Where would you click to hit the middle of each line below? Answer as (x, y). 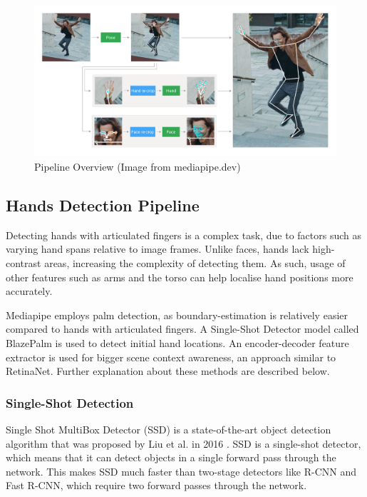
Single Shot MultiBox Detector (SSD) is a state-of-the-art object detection (169, 429)
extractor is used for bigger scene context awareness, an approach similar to (171, 357)
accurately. (29, 291)
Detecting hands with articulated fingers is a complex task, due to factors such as (183, 235)
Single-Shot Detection (70, 402)
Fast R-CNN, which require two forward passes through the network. (156, 485)
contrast (24, 262)
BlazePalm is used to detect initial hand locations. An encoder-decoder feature (177, 342)
